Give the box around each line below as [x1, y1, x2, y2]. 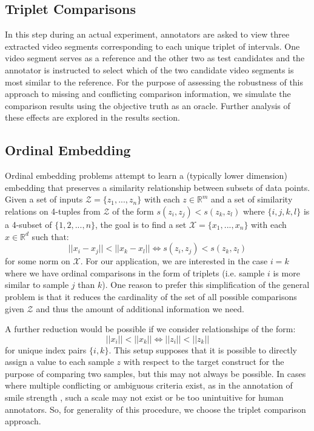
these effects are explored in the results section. [5, 111, 181, 124]
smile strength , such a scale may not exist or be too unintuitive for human [5, 391, 284, 404]
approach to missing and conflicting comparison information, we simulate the [5, 87, 291, 100]
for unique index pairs [5, 343, 87, 356]
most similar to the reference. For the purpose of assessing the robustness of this [5, 75, 304, 88]
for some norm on [5, 255, 70, 267]
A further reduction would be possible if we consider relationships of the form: [5, 322, 296, 335]
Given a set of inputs [5, 193, 83, 205]
